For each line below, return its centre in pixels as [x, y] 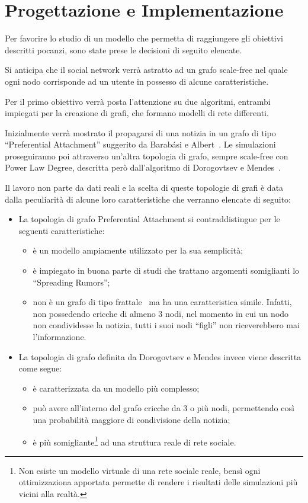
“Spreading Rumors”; [71, 282]
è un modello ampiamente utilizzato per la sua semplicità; [138, 250]
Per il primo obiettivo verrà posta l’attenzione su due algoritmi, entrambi [138, 101]
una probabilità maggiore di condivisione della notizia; [131, 419]
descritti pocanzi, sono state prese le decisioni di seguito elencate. [123, 49]
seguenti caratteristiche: [62, 230]
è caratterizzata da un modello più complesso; [116, 388]
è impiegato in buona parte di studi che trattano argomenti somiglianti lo [166, 270]
